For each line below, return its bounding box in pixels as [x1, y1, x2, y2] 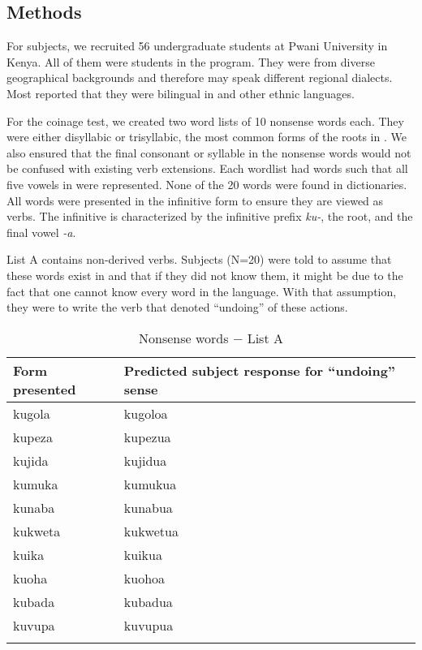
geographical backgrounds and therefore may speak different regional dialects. [6, 69, 393, 86]
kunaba [13, 497, 55, 517]
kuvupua [123, 615, 174, 635]
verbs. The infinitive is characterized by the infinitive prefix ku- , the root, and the [6, 208, 413, 225]
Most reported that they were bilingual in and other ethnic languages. [6, 84, 355, 101]
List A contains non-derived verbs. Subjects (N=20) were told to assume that [6, 251, 392, 268]
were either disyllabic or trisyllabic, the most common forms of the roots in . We [6, 128, 407, 145]
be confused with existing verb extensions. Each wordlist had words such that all [6, 160, 408, 177]
